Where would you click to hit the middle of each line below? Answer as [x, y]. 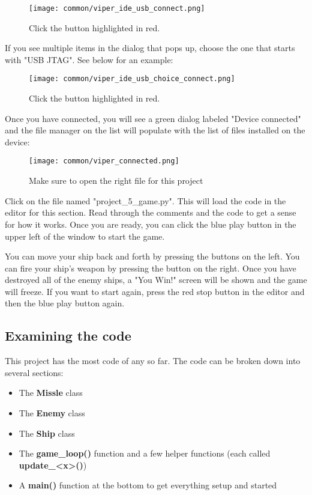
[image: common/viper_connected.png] [104, 161]
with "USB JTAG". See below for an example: [89, 59]
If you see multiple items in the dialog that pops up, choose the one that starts [150, 48]
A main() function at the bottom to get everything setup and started [148, 485]
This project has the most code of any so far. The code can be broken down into [153, 361]
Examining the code [68, 336]
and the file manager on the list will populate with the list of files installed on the [155, 130]
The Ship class [47, 433]
